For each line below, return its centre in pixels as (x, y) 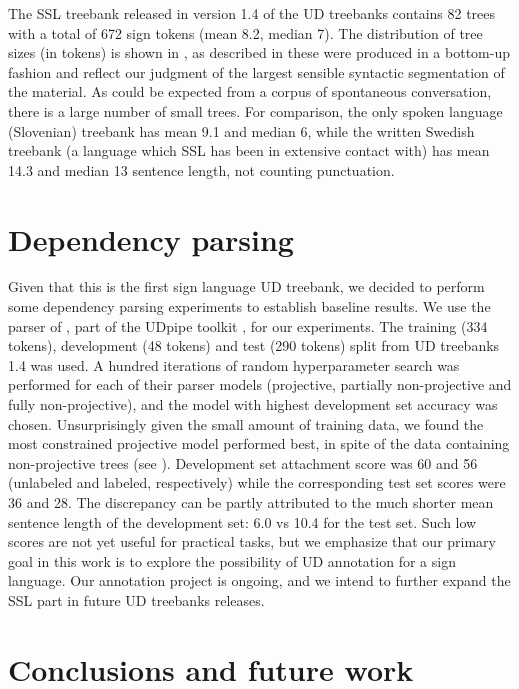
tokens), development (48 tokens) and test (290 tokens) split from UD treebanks (254, 345)
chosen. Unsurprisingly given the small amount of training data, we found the (246, 423)
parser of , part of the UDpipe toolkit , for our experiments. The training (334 (248, 325)
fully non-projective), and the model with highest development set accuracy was (253, 404)
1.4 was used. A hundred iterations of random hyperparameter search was (234, 364)
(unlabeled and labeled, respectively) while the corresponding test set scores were (257, 482)
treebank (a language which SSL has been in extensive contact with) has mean (249, 150)
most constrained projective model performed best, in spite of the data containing (259, 443)
